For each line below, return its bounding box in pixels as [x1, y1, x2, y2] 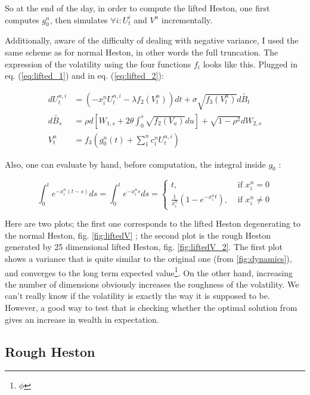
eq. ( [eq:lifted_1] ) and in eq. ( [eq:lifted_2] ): [5, 69, 164, 82]
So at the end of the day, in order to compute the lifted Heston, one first [5, 2, 270, 14]
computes [5, 13, 39, 26]
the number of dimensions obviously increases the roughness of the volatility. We [5, 277, 299, 290]
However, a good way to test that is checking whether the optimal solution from [5, 301, 297, 314]
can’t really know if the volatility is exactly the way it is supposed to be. [5, 289, 270, 302]
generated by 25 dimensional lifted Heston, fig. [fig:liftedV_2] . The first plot [5, 240, 283, 253]
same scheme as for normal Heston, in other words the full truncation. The [5, 45, 278, 58]
